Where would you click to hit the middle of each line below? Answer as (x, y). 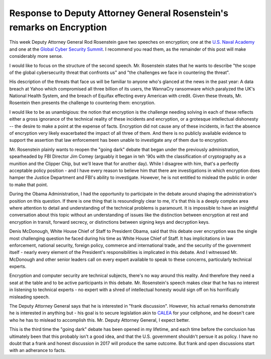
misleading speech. (29, 297)
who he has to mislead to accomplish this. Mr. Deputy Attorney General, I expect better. (100, 320)
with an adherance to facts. (38, 350)
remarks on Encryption (58, 27)
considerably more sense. (36, 56)
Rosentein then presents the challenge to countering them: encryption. (82, 103)
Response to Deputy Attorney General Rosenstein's (119, 13)
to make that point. (29, 185)
